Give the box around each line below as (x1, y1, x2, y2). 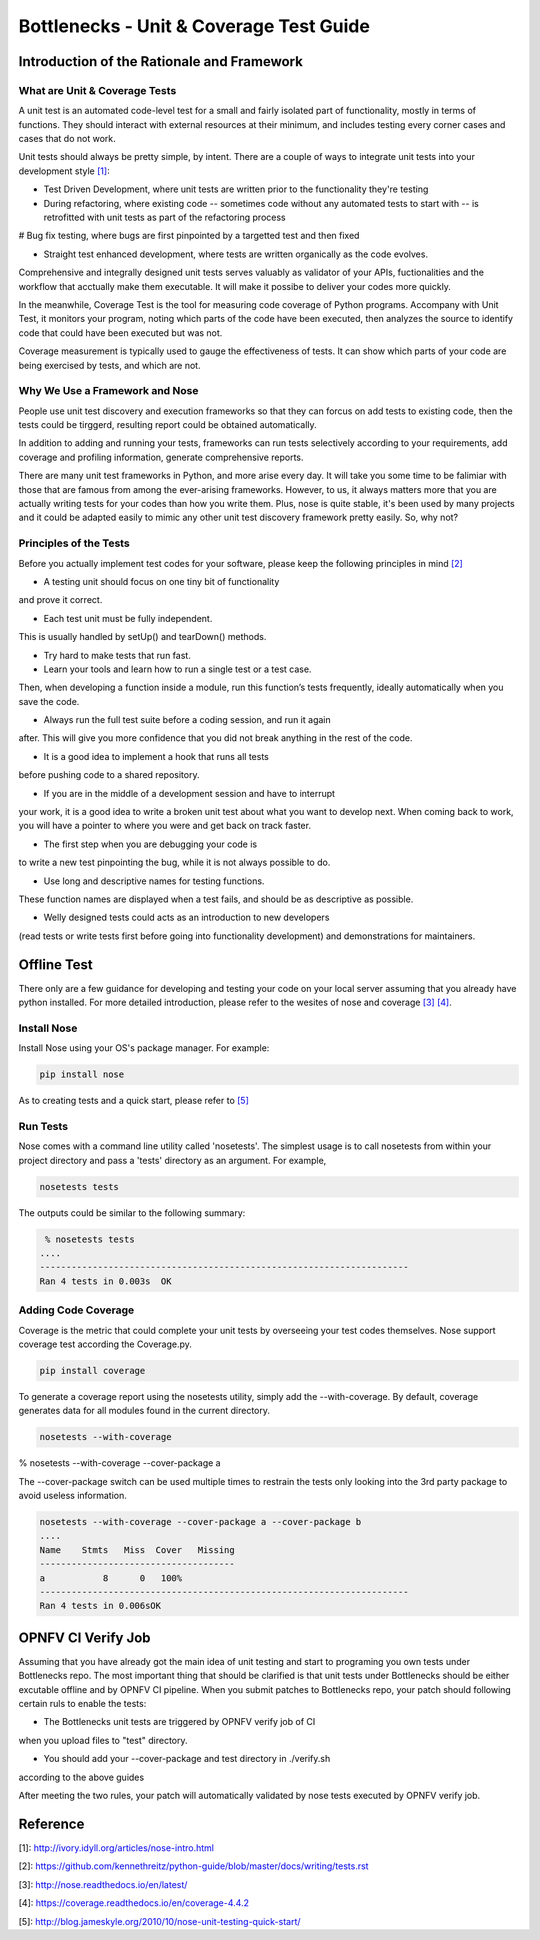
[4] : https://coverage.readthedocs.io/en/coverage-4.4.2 (18, 1897, 250, 1909)
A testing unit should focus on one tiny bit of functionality (43, 575, 280, 587)
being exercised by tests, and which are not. (18, 359, 201, 371)
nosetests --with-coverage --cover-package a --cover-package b (39, 1516, 362, 1528)
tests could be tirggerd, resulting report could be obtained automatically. (18, 419, 317, 431)
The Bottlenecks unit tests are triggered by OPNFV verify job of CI (43, 1716, 316, 1728)
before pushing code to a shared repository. (18, 769, 200, 781)
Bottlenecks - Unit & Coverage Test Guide (18, 15, 370, 37)
